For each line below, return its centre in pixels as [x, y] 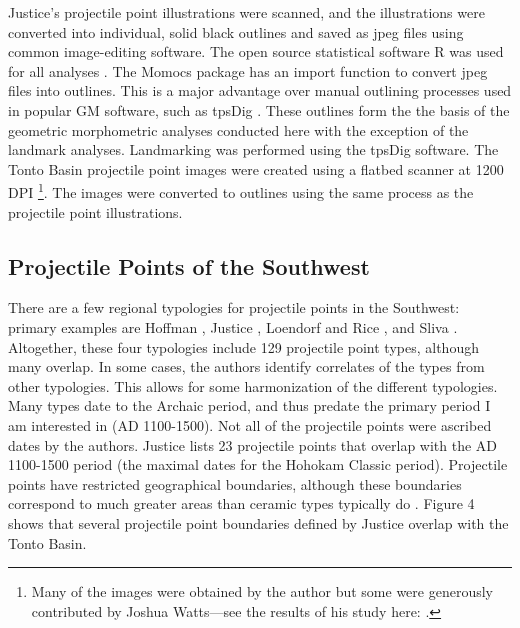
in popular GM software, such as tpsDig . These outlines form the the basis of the [259, 109]
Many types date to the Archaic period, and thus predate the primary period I [249, 405]
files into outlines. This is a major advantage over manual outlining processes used [260, 90]
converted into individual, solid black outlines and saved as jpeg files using [236, 31]
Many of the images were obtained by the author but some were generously [262, 591]
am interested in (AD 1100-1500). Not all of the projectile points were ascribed [250, 424]
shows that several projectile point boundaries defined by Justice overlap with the [258, 522]
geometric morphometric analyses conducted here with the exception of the [238, 129]
